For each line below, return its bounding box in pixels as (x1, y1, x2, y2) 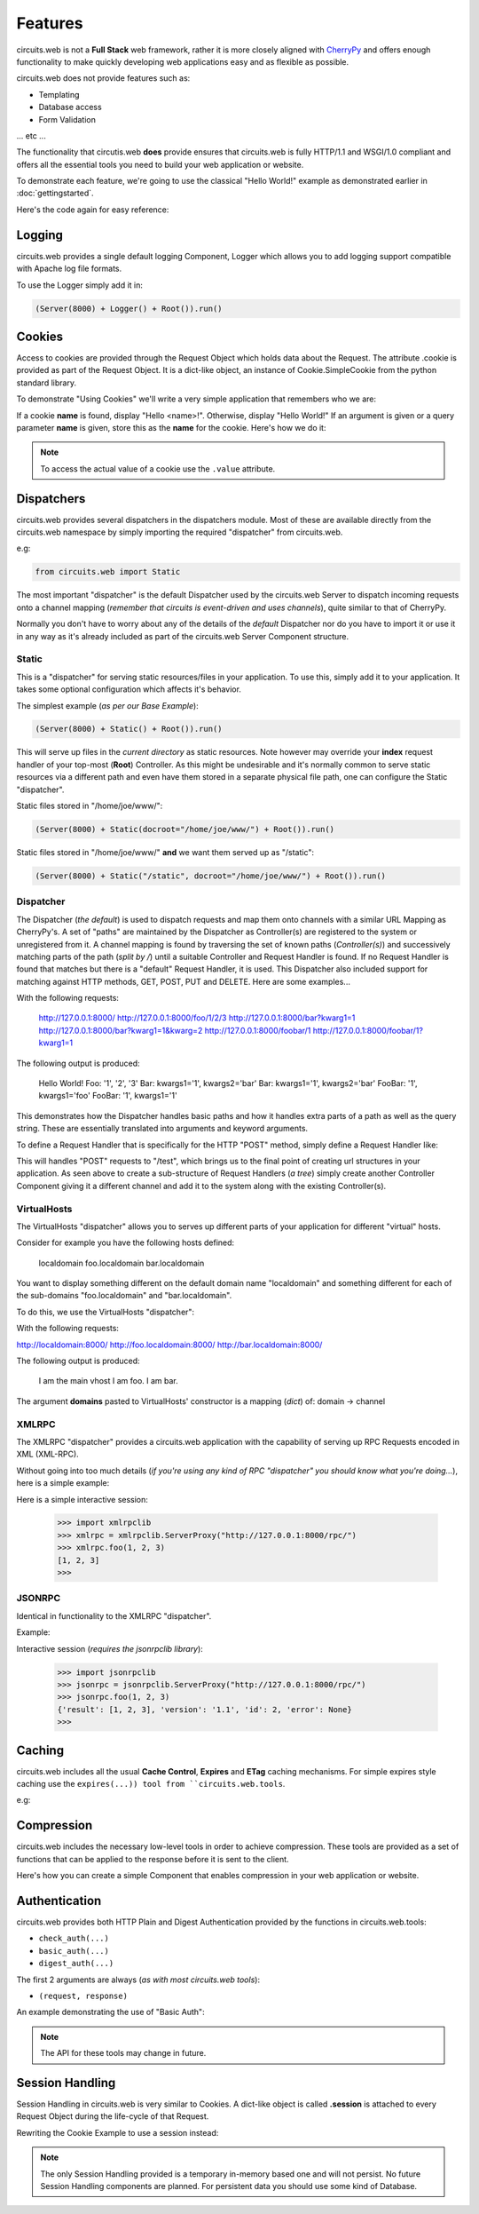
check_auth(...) (38, 1933, 110, 1944)
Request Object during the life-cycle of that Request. (16, 2111, 209, 2122)
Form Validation (38, 114, 97, 124)
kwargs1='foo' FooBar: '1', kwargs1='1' (38, 1091, 177, 1101)
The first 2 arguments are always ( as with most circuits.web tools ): (16, 1974, 261, 1985)
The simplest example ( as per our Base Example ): (16, 700, 199, 710)
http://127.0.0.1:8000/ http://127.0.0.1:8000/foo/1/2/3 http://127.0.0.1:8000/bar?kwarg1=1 (38, 1012, 356, 1023)
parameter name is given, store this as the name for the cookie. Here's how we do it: (16, 422, 326, 432)
